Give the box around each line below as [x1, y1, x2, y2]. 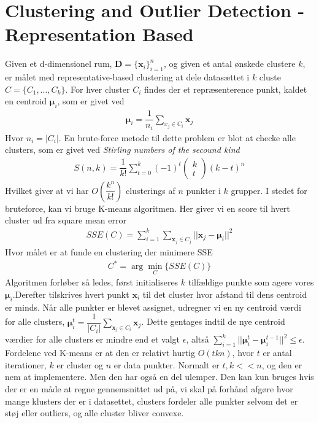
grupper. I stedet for [231, 184, 307, 196]
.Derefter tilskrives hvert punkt [12, 287, 129, 300]
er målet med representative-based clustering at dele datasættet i [5, 71, 250, 83]
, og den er [261, 358, 302, 371]
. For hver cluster [65, 82, 130, 95]
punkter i [186, 184, 221, 196]
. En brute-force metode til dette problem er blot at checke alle [58, 131, 296, 144]
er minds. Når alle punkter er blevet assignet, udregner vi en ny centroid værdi [5, 300, 301, 313]
